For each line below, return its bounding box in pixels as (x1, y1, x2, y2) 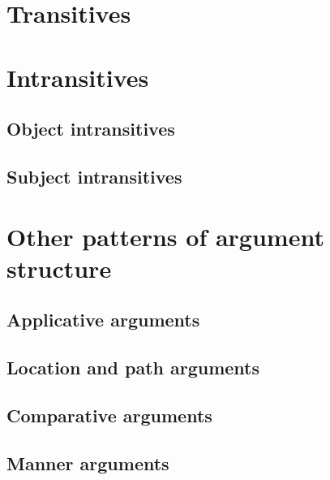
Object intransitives (6, 116, 175, 141)
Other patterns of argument (6, 219, 324, 253)
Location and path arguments (6, 355, 260, 380)
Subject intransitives (6, 163, 182, 188)
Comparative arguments (6, 402, 212, 427)
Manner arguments (6, 450, 169, 475)
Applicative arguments (6, 307, 200, 332)
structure (6, 251, 112, 284)
